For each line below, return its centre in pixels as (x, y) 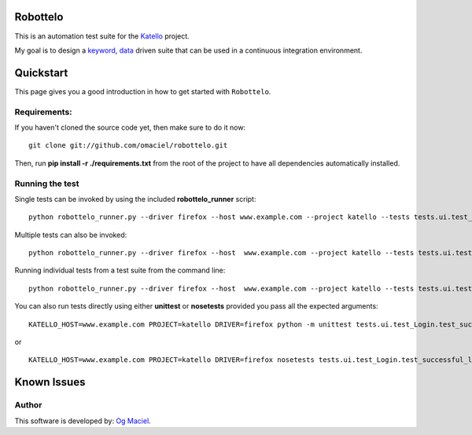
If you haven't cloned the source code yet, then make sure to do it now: (130, 127)
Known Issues (50, 382)
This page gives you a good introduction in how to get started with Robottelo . (143, 91)
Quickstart (41, 73)
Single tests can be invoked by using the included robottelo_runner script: (135, 199)
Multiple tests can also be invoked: (71, 235)
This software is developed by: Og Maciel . (83, 421)
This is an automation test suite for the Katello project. (102, 36)
